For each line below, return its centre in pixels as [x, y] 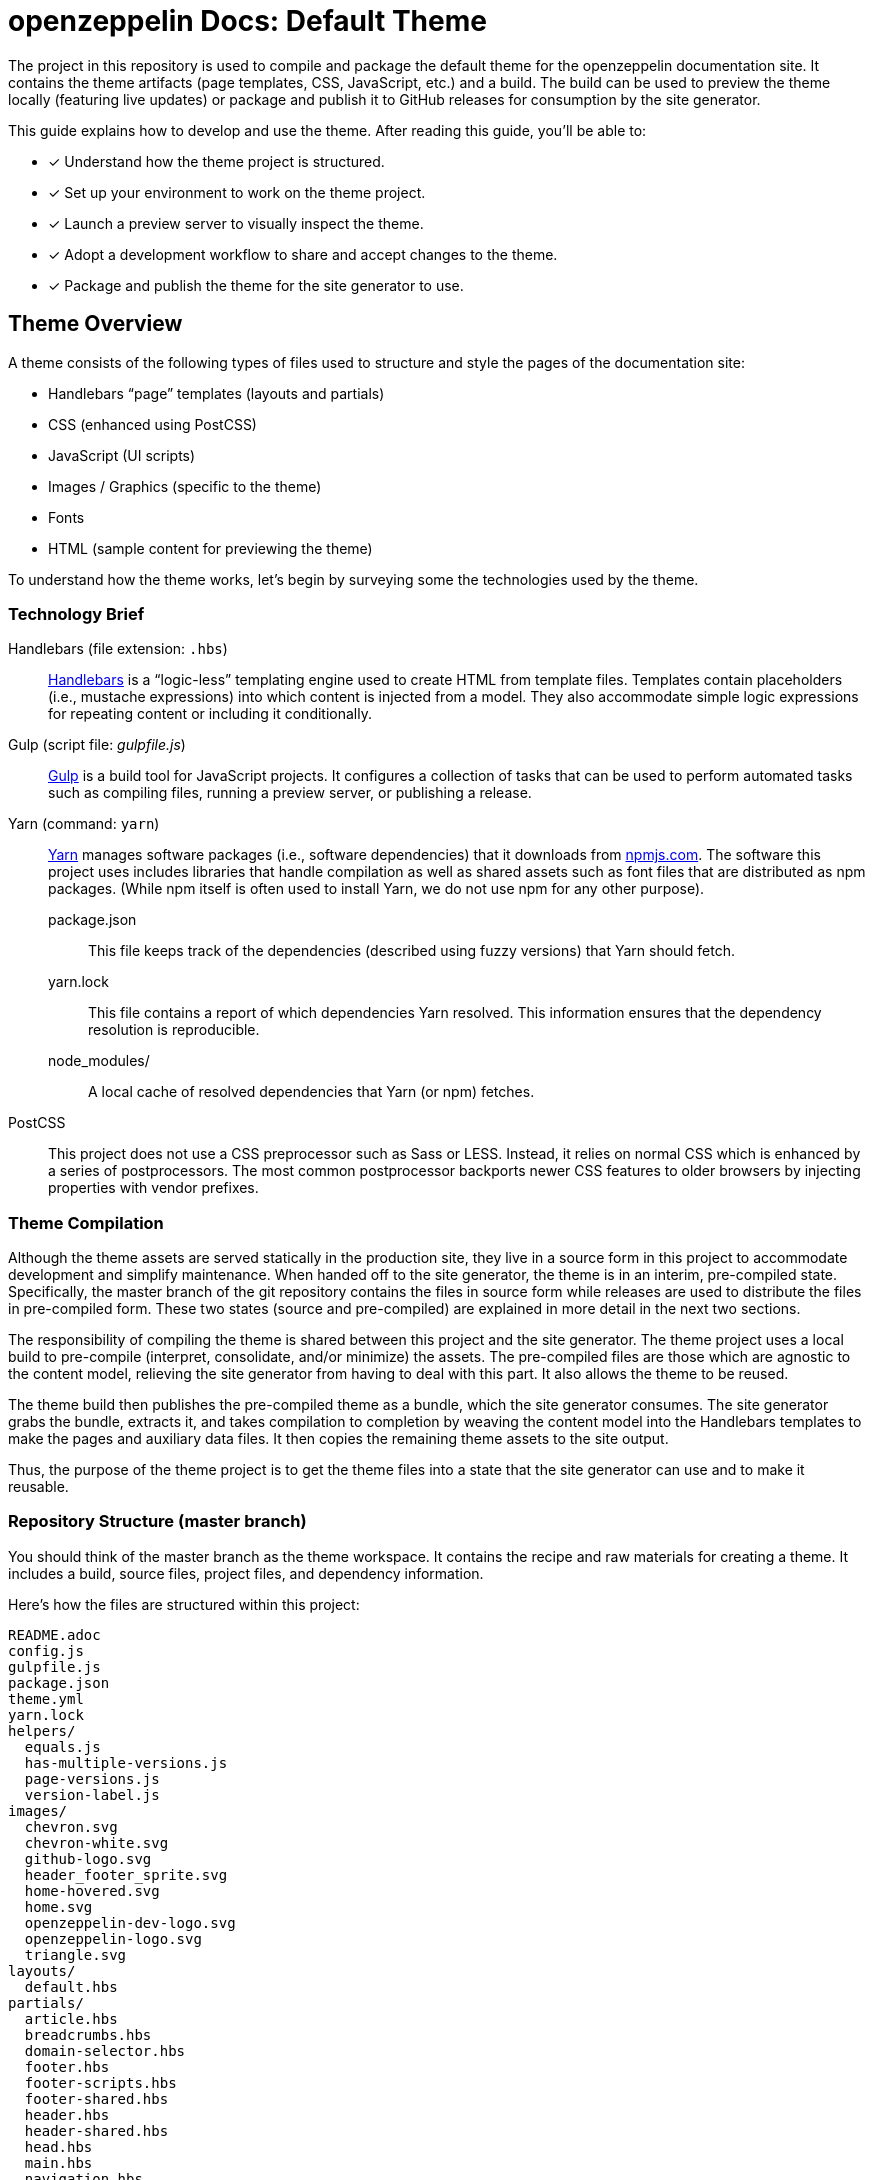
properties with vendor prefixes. [153, 1188]
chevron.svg [71, 1826]
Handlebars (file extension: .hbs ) [118, 649]
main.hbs [58, 2162]
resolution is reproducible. [174, 1030]
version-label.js [92, 1794]
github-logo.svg [88, 1858]
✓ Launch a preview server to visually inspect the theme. [236, 223]
